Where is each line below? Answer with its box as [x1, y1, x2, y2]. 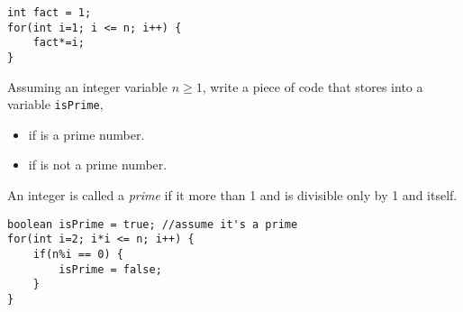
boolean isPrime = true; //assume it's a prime [7, 217, 298, 231]
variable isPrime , [7, 95, 104, 114]
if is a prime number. [28, 124, 145, 143]
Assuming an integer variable [7, 77, 168, 96]
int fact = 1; [7, 6, 92, 19]
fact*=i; [32, 36, 85, 50]
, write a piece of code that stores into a [202, 77, 423, 96]
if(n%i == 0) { [32, 247, 123, 261]
